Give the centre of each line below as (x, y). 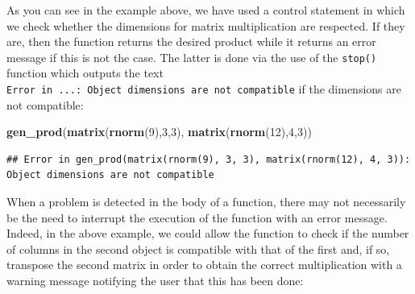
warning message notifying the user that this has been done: (155, 281)
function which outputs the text (85, 73)
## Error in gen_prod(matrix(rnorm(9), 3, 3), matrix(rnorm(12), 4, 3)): (209, 159)
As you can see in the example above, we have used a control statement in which (206, 10)
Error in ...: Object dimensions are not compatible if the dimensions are (204, 89)
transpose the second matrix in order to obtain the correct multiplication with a (204, 265)
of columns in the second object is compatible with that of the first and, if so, (198, 248)
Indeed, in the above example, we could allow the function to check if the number (208, 233)
